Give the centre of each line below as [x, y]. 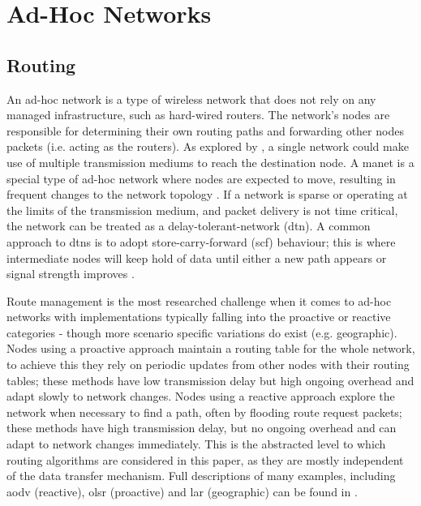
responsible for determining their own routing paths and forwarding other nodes [205, 130]
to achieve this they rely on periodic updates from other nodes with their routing [208, 364]
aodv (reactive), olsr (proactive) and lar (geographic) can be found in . [182, 491]
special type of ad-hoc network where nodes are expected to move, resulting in [201, 178]
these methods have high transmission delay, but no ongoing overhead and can [202, 428]
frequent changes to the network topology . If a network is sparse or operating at [207, 194]
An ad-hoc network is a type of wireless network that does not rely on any [191, 99]
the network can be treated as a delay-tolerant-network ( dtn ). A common [189, 226]
